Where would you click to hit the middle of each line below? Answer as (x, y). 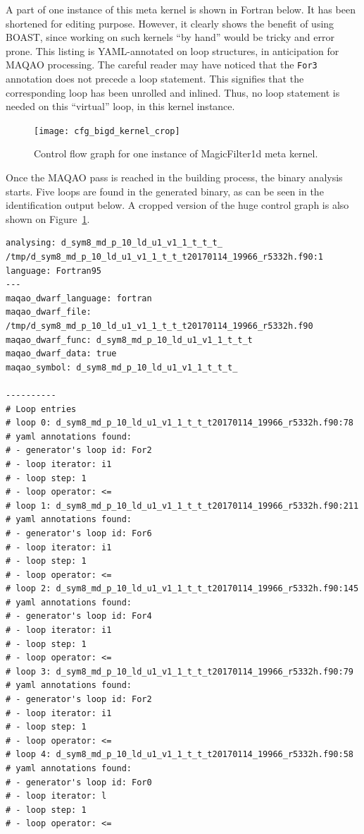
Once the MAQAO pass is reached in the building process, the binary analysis (174, 177)
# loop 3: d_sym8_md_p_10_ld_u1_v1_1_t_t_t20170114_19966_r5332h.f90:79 (180, 671)
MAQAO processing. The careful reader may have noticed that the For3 (162, 65)
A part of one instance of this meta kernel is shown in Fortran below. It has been (181, 9)
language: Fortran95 (54, 271)
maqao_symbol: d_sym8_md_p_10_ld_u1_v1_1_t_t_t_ (122, 367)
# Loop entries (41, 409)
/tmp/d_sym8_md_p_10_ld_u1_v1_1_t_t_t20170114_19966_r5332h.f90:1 (165, 257)
